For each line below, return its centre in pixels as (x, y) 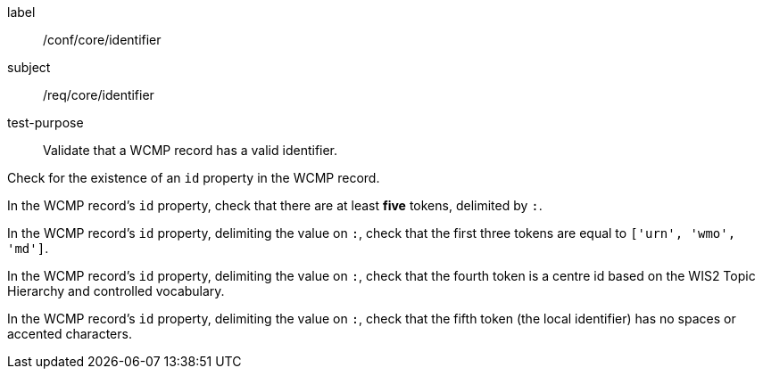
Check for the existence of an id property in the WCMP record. (194, 178)
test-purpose (46, 123)
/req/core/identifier (99, 95)
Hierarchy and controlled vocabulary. (116, 291)
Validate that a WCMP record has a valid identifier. (191, 150)
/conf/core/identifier (102, 40)
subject (29, 67)
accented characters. (70, 334)
